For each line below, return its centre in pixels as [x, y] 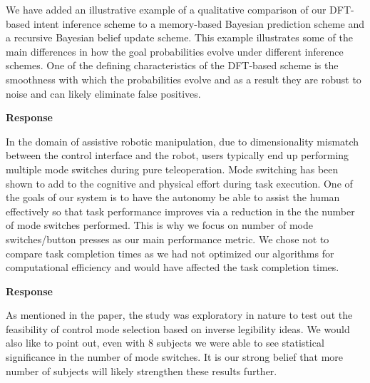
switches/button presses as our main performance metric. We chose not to [168, 239]
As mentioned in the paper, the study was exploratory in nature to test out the [179, 315]
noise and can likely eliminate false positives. [103, 93]
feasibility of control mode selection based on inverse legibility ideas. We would [178, 328]
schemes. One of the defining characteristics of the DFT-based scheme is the [172, 65]
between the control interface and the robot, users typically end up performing [178, 155]
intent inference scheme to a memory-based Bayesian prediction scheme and [199, 23]
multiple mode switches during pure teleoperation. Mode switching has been [172, 169]
